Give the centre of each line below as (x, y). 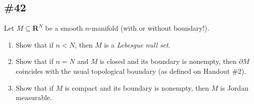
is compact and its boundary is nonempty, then (137, 87)
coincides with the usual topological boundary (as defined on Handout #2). (131, 71)
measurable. (34, 97)
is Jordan (234, 87)
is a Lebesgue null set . (137, 44)
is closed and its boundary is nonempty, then (168, 61)
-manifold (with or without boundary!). (149, 28)
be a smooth (64, 28)
